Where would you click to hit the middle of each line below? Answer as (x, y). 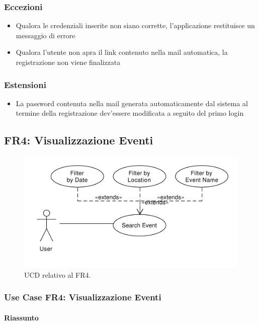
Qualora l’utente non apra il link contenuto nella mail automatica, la (122, 52)
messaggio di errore (46, 35)
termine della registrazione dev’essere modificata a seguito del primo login (130, 113)
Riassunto (21, 317)
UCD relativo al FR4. (58, 274)
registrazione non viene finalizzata (68, 62)
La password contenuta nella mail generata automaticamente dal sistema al (132, 103)
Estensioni (25, 84)
